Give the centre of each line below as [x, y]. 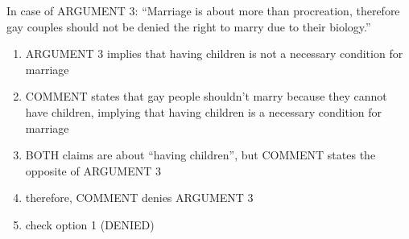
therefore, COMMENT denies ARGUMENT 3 [139, 198]
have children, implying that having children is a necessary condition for [203, 111]
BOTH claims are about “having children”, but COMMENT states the [200, 155]
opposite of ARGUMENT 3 [93, 170]
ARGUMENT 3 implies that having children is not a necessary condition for [214, 54]
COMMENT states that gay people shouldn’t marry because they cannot [206, 96]
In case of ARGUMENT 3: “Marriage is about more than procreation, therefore [203, 10]
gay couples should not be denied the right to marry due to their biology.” [189, 26]
